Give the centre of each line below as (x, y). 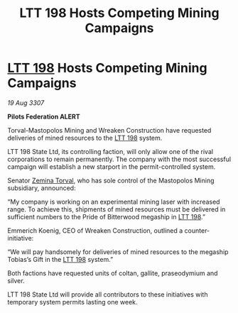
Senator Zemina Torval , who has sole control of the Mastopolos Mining (111, 180)
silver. (16, 280)
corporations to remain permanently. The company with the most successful (119, 159)
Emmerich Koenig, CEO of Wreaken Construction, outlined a (95, 230)
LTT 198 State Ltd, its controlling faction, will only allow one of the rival (110, 151)
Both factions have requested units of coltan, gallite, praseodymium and (113, 273)
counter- (197, 230)
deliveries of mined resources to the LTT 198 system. (85, 138)
